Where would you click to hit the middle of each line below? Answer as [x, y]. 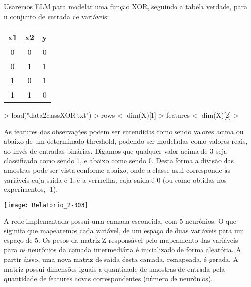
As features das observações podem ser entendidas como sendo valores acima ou [124, 131]
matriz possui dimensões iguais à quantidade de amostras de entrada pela [114, 269]
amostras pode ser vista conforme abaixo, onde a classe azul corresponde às [117, 170]
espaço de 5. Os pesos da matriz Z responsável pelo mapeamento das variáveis [121, 240]
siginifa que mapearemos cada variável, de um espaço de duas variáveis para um [124, 230]
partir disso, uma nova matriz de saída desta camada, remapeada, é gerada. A [121, 259]
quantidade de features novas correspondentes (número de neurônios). [109, 278]
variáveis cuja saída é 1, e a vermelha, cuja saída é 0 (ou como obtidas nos [115, 179]
